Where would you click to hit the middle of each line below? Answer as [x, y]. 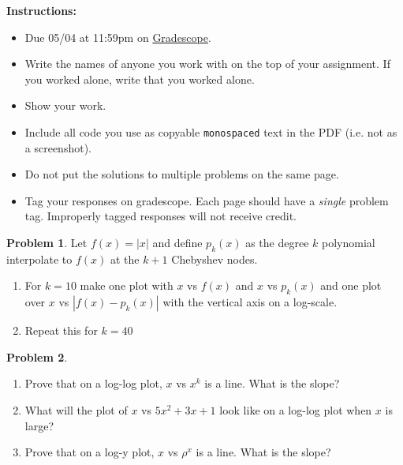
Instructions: [41, 10]
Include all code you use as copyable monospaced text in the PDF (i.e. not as [211, 131]
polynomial [349, 242]
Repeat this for [61, 330]
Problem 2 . [37, 356]
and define [177, 242]
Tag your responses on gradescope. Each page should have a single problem [207, 200]
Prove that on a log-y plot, [90, 452]
